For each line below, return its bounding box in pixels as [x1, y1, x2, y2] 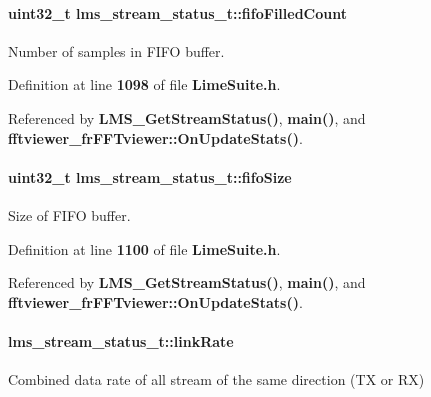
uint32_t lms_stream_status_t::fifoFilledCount [8, 2, 347, 23]
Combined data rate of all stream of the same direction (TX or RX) [8, 369, 425, 390]
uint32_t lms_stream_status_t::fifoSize [8, 166, 292, 187]
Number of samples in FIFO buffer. [8, 40, 225, 61]
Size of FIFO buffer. [8, 204, 131, 225]
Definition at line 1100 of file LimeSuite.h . [8, 238, 281, 259]
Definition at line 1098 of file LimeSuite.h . [8, 74, 281, 95]
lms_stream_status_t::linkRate [8, 330, 234, 351]
